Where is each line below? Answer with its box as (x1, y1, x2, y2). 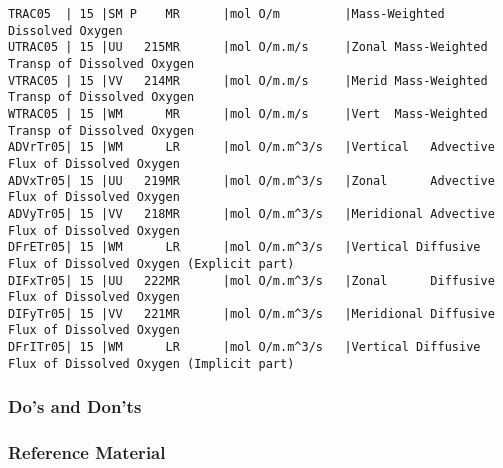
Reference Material (8, 440, 166, 465)
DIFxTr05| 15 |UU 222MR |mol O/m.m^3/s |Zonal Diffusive (8, 273, 495, 288)
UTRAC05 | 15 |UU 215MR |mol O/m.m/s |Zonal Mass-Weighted (8, 40, 488, 55)
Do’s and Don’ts (8, 394, 142, 419)
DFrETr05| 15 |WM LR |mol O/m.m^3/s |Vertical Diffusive (8, 240, 481, 255)
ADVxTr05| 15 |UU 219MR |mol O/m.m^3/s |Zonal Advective (8, 173, 495, 188)
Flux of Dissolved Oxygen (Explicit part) (8, 256, 295, 271)
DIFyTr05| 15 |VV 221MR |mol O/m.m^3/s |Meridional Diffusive (8, 306, 495, 321)
